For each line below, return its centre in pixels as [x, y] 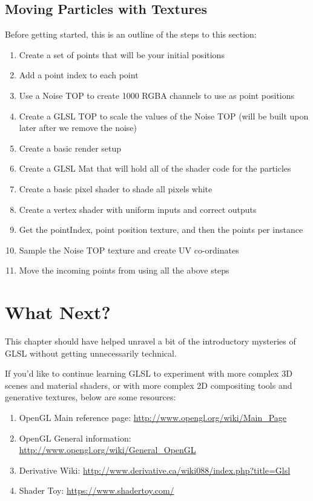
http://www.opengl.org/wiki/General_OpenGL [107, 450]
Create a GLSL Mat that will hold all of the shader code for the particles [155, 168]
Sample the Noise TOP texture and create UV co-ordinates [129, 250]
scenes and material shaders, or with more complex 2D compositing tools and [149, 385]
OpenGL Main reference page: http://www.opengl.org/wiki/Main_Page [153, 418]
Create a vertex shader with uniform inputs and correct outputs [138, 209]
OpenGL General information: [75, 438]
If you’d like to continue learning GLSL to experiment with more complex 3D [149, 373]
